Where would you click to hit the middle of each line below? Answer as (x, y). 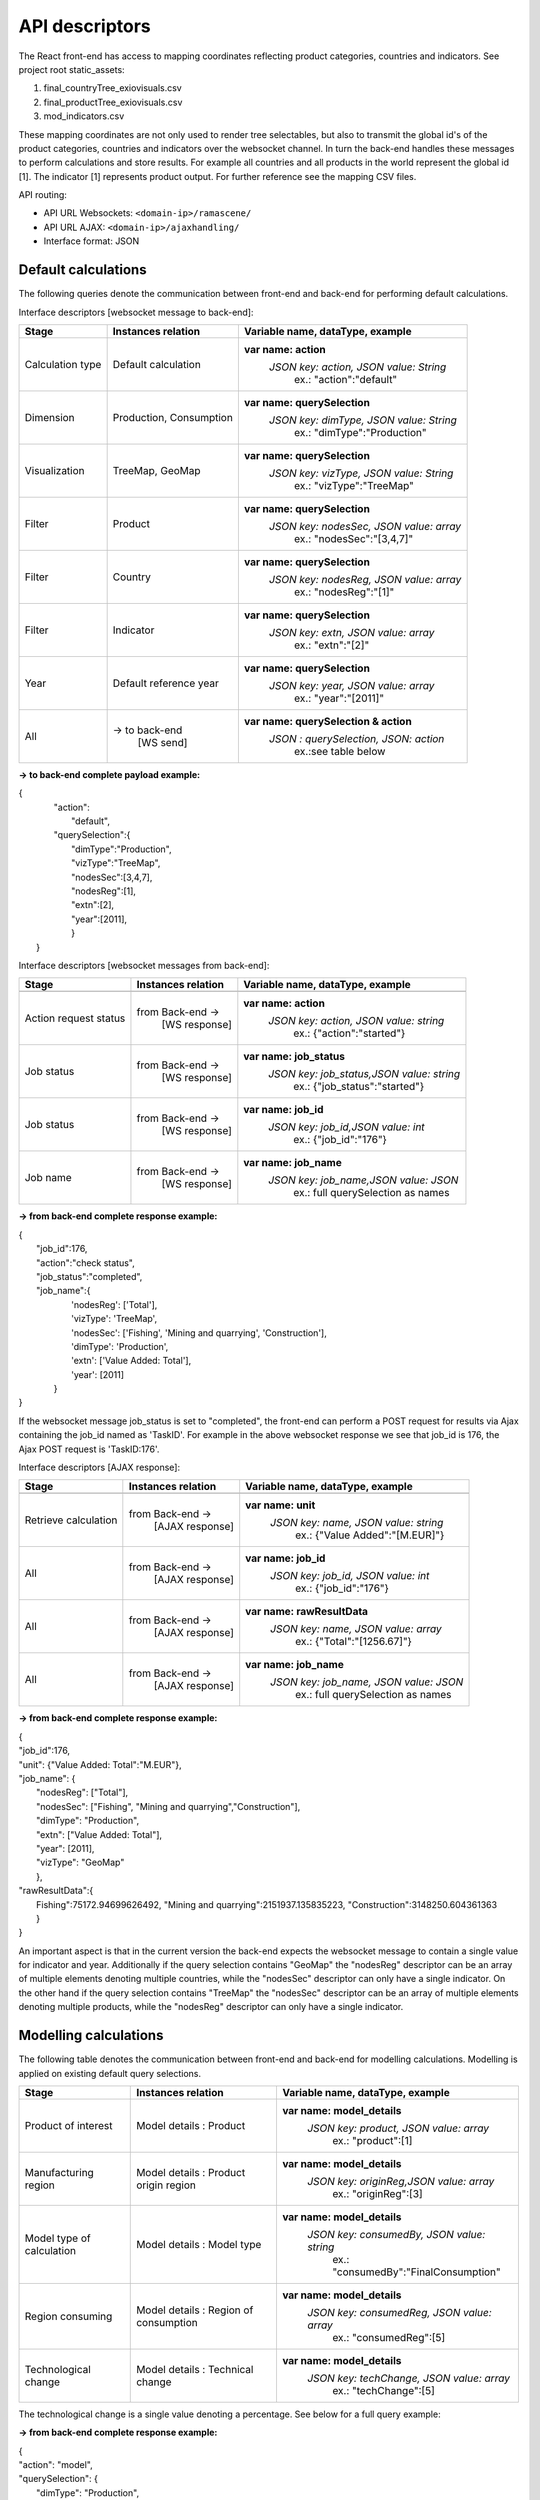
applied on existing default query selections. (110, 2073)
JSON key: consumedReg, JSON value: (399, 2312)
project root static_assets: (71, 69)
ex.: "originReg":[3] (377, 2193)
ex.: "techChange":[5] (383, 2390)
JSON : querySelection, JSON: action (356, 738)
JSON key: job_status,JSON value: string (364, 1074)
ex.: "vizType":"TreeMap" (353, 485)
